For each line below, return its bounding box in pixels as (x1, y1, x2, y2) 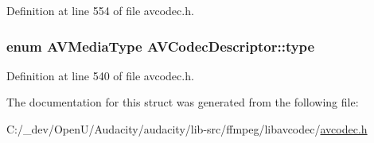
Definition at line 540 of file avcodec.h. (6, 67, 194, 83)
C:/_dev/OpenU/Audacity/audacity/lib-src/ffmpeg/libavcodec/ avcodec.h (6, 121, 368, 137)
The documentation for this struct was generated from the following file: (6, 94, 359, 110)
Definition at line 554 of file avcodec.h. (6, 2, 194, 18)
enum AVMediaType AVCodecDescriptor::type (6, 36, 315, 56)
